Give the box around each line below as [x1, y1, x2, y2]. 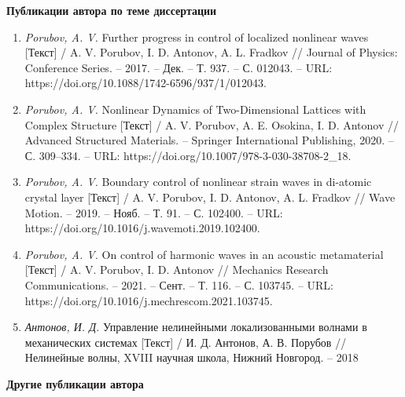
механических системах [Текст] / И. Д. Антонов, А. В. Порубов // [24, 333, 347, 350]
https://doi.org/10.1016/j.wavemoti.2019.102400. [24, 220, 260, 236]
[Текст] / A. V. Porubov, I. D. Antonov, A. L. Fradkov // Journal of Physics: [24, 44, 398, 60]
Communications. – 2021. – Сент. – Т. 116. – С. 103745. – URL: [24, 276, 334, 293]
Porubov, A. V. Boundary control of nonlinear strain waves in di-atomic [24, 173, 372, 190]
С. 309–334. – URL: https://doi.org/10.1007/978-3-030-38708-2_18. [24, 147, 352, 163]
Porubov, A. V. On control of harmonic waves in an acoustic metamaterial [24, 246, 384, 262]
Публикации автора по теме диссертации [6, 2, 217, 18]
